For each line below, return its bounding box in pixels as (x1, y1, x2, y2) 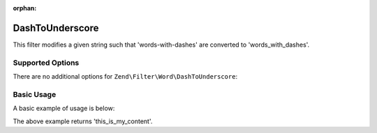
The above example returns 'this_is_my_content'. (13, 117, 153, 125)
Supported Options (13, 58, 80, 68)
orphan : (13, 4, 37, 12)
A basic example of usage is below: (13, 104, 115, 113)
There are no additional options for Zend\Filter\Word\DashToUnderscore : (13, 72, 237, 81)
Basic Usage (13, 89, 57, 99)
